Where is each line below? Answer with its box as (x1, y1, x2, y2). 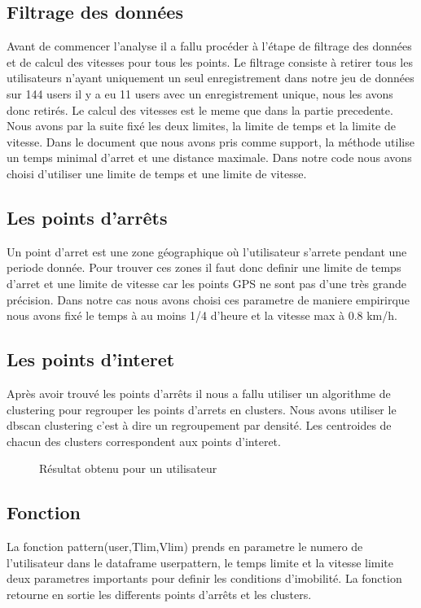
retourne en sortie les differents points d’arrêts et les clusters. (7, 585, 312, 602)
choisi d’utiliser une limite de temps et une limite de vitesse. (7, 164, 307, 182)
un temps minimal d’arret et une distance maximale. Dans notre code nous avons (7, 149, 412, 166)
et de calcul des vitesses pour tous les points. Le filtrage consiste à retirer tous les (7, 53, 413, 70)
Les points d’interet (7, 347, 175, 372)
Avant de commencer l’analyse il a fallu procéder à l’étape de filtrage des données (7, 37, 412, 55)
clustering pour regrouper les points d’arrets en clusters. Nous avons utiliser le (7, 400, 397, 418)
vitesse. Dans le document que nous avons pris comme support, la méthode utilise (7, 133, 414, 150)
